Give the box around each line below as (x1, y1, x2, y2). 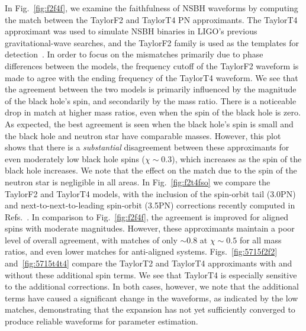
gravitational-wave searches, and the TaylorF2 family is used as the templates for (5, 36, 299, 49)
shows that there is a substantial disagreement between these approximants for (5, 141, 289, 153)
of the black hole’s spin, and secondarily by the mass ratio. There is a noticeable (5, 94, 297, 107)
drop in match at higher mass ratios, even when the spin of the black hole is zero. (5, 106, 301, 118)
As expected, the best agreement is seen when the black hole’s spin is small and (5, 117, 294, 130)
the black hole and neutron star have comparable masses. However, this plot (5, 129, 281, 142)
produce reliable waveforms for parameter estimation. (5, 315, 198, 327)
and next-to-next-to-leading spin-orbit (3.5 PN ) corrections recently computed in (5, 199, 295, 211)
